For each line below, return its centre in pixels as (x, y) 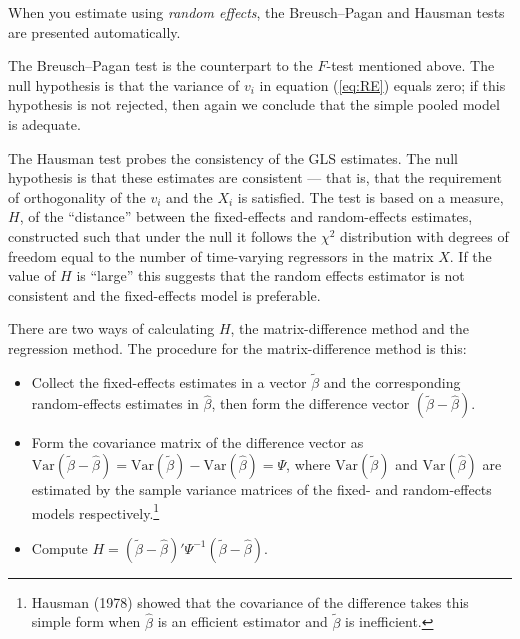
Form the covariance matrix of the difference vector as (197, 442)
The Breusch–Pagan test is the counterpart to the (160, 65)
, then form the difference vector (310, 403)
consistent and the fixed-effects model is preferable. (164, 294)
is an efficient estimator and (242, 621)
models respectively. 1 (95, 511)
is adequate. (44, 123)
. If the (470, 255)
